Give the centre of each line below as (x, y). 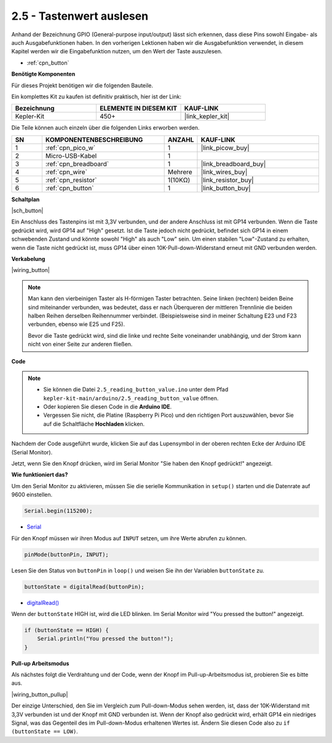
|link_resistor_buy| (227, 180)
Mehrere (180, 172)
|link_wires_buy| (224, 172)
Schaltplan (26, 199)
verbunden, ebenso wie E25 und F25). (77, 324)
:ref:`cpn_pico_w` (70, 147)
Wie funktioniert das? (40, 475)
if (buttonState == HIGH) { (66, 630)
